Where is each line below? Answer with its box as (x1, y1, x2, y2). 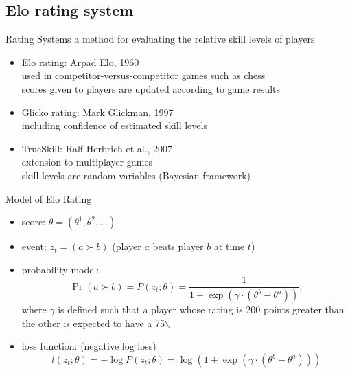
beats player (152, 239, 204, 253)
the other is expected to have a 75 (21, 315, 165, 330)
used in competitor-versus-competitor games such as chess (21, 68, 266, 82)
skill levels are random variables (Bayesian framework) (21, 168, 250, 182)
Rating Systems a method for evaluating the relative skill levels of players (5, 32, 315, 46)
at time (213, 239, 245, 253)
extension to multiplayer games (21, 155, 153, 169)
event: (21, 239, 47, 253)
